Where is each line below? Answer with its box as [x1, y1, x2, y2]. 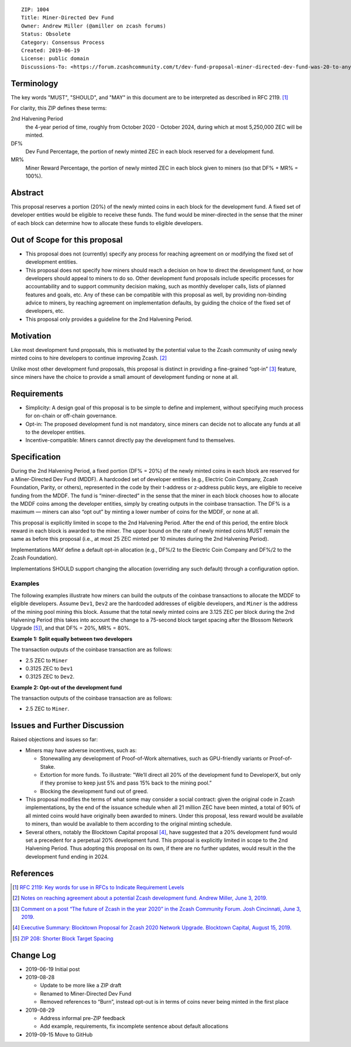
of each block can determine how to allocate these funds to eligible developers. [11, 219, 203, 226]
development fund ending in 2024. [25, 853, 109, 860]
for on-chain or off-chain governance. [25, 412, 117, 419]
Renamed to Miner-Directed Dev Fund [40, 990, 132, 997]
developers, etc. [25, 307, 65, 315]
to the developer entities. [25, 429, 86, 436]
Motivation [11, 331, 51, 341]
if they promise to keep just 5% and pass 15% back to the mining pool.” [40, 779, 212, 786]
